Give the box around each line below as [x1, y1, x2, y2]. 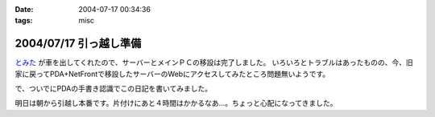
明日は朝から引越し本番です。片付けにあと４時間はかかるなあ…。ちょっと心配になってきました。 [14, 99, 338, 108]
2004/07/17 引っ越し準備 [14, 37, 142, 50]
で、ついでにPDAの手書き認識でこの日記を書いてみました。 [14, 84, 213, 94]
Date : [14, 5, 34, 14]
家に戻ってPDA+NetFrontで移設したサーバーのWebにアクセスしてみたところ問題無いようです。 [14, 69, 330, 79]
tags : [14, 16, 33, 26]
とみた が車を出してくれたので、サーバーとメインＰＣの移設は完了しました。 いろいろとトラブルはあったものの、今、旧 [14, 58, 414, 67]
